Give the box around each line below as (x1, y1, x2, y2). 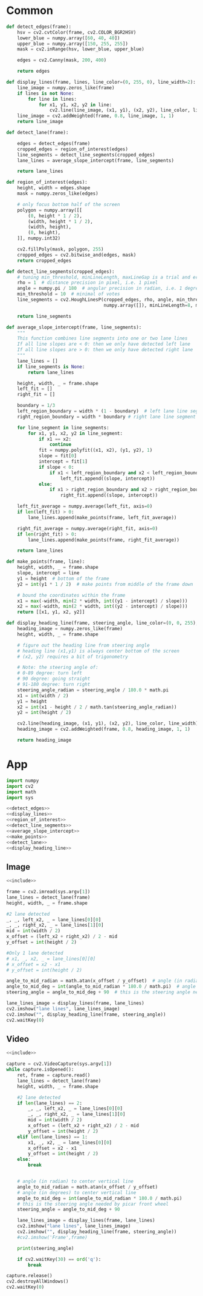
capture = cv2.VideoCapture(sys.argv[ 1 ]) (6, 1061, 112, 1067)
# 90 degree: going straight (17, 676, 91, 682)
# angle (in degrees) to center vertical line (17, 1189, 137, 1195)
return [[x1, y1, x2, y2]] (17, 609, 85, 616)
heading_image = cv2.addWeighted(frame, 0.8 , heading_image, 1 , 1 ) (17, 726, 190, 733)
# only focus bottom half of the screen (17, 201, 120, 207)
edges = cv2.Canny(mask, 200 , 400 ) (17, 57, 107, 64)
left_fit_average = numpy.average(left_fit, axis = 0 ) (17, 503, 153, 509)
